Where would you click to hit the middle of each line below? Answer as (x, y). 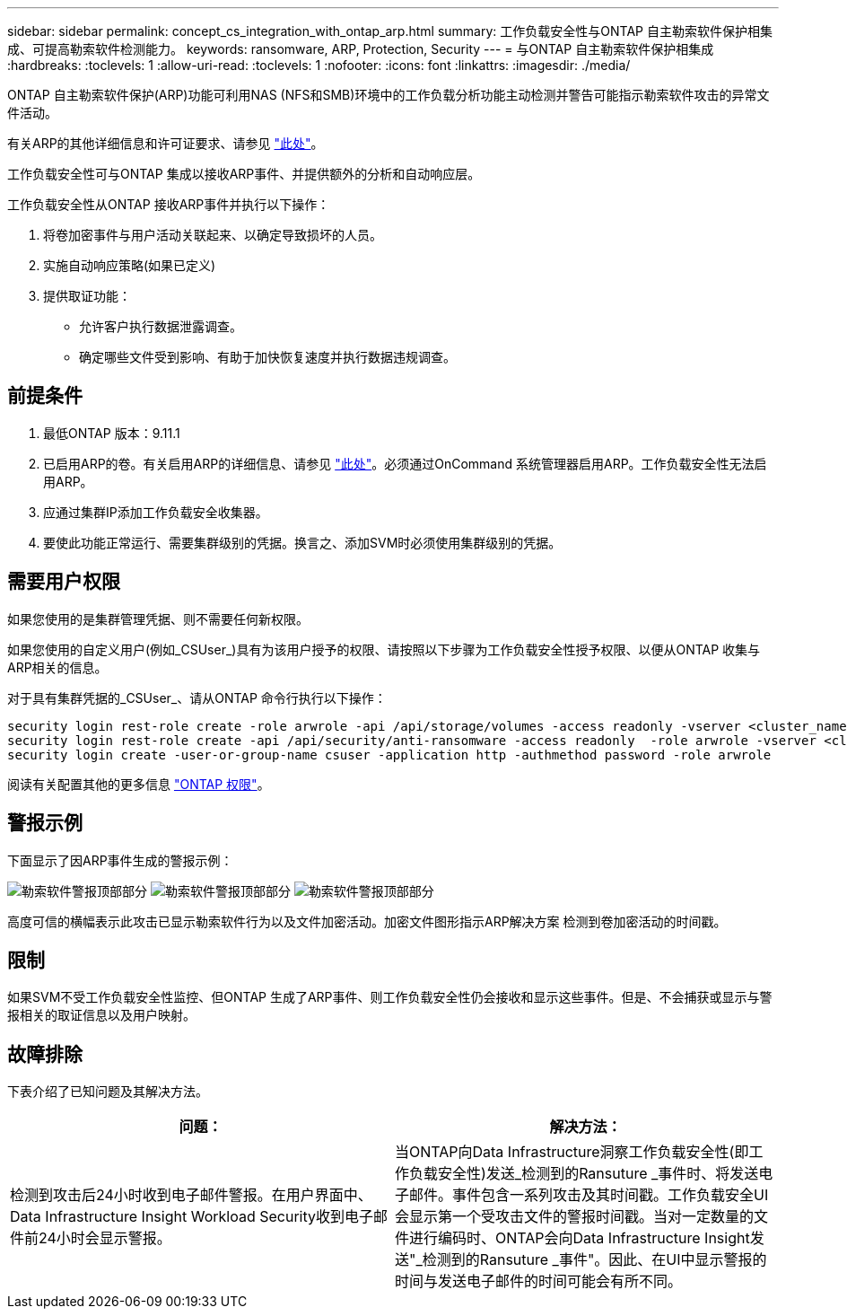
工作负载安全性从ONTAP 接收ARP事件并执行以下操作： (169, 204)
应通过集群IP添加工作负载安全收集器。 (156, 512)
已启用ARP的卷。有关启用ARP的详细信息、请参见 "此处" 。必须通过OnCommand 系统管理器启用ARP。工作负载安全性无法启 (405, 463)
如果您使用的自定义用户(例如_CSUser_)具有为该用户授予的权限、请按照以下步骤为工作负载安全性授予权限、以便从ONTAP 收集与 (384, 649)
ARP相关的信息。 (57, 667)
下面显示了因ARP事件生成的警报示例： (120, 860)
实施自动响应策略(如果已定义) (130, 265)
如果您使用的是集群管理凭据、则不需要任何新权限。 (158, 619)
